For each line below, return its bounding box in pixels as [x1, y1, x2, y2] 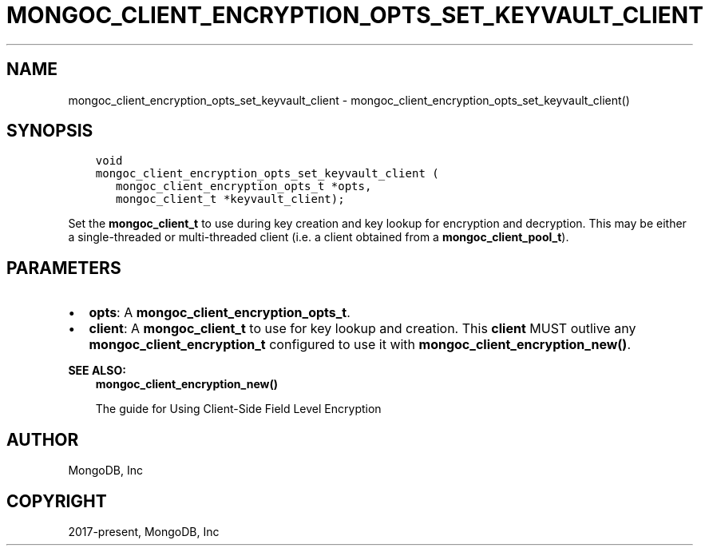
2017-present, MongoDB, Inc [68, 524, 220, 538]
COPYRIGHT [6, 490, 107, 511]
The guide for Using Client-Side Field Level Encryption [95, 402, 382, 416]
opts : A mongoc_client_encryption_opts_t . [89, 304, 351, 321]
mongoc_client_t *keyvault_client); [116, 193, 345, 206]
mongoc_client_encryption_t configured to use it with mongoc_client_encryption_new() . [89, 336, 631, 353]
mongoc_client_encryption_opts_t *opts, [116, 180, 372, 193]
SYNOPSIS [6, 121, 93, 141]
